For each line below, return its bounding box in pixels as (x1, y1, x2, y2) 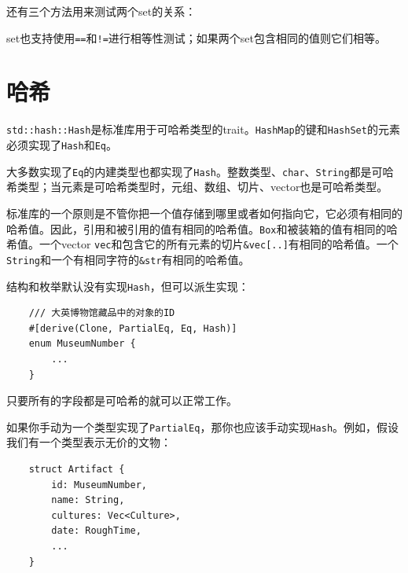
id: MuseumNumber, (51, 479, 147, 490)
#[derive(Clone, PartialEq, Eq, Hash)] (28, 322, 237, 334)
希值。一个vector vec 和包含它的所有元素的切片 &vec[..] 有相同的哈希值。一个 (6, 236, 399, 252)
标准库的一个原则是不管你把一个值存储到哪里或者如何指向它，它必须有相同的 (6, 204, 402, 221)
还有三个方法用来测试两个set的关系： (6, 3, 197, 19)
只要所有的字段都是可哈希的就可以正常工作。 (6, 392, 237, 409)
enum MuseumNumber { (28, 338, 136, 350)
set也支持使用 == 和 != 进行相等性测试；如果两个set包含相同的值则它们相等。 (6, 29, 387, 46)
